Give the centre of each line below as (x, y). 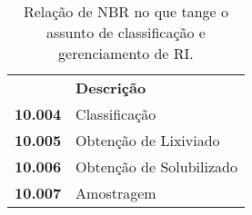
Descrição (111, 88)
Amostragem (116, 193)
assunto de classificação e (126, 32)
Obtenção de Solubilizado (156, 166)
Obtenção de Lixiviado (148, 140)
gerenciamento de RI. (126, 53)
